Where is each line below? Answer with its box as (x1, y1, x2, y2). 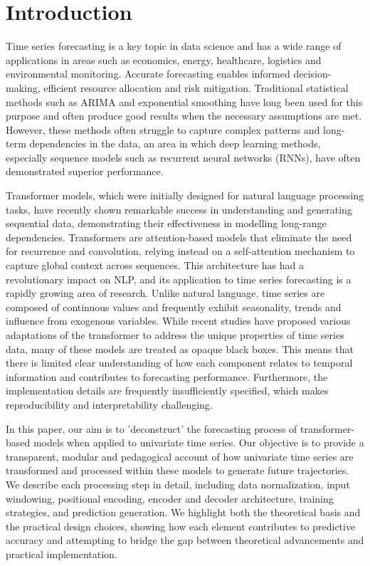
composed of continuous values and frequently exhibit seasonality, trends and (6, 299, 342, 314)
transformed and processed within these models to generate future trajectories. (6, 463, 349, 478)
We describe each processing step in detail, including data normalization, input (6, 476, 350, 491)
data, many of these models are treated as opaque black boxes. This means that (6, 341, 354, 356)
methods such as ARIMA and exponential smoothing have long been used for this (6, 94, 363, 109)
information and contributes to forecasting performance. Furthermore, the (6, 369, 328, 384)
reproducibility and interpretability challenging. (6, 397, 213, 412)
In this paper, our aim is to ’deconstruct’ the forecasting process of (6, 421, 297, 436)
